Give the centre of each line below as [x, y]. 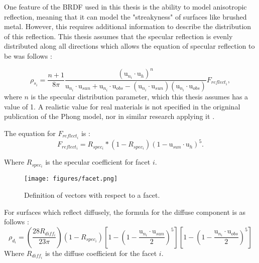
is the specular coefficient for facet [98, 162]
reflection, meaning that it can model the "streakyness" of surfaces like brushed [125, 16]
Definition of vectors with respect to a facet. [92, 195]
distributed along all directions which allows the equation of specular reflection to [129, 46]
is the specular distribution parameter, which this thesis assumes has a [140, 96]
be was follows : [28, 55]
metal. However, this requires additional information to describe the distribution [128, 26]
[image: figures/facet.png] [71, 179]
